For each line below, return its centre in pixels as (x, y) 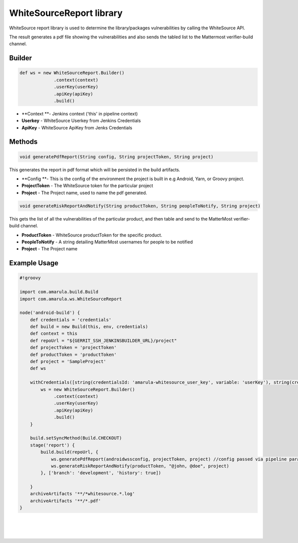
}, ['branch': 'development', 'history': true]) (101, 473)
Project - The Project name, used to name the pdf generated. (84, 193)
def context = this (54, 334)
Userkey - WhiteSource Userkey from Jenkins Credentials (81, 121)
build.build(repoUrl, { (70, 452)
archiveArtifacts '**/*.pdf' (66, 501)
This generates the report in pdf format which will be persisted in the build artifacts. (95, 170)
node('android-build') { (50, 313)
